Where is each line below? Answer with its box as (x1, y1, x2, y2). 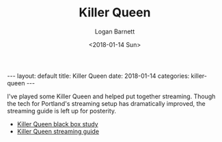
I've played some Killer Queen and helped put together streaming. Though (7, 92, 216, 100)
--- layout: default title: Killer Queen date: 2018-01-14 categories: (7, 72, 190, 80)
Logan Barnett (94, 27, 135, 35)
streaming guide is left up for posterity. (7, 106, 117, 115)
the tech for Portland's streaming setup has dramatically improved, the (7, 99, 206, 107)
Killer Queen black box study (16, 119, 98, 128)
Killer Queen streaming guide (16, 127, 100, 135)
